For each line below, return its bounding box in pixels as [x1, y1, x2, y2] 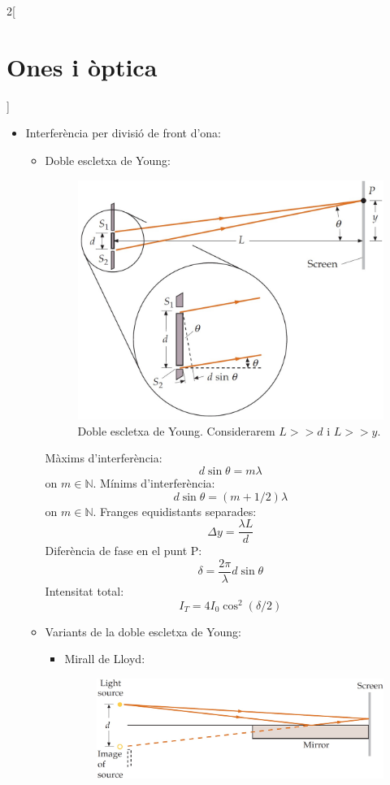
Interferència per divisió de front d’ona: [25, 124, 222, 141]
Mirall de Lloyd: [64, 650, 145, 667]
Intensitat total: [45, 582, 124, 599]
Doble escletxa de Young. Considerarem [77, 422, 275, 439]
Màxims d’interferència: [45, 449, 162, 466]
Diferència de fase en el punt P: [45, 542, 202, 559]
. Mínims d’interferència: [93, 475, 215, 492]
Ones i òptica [6, 50, 158, 83]
